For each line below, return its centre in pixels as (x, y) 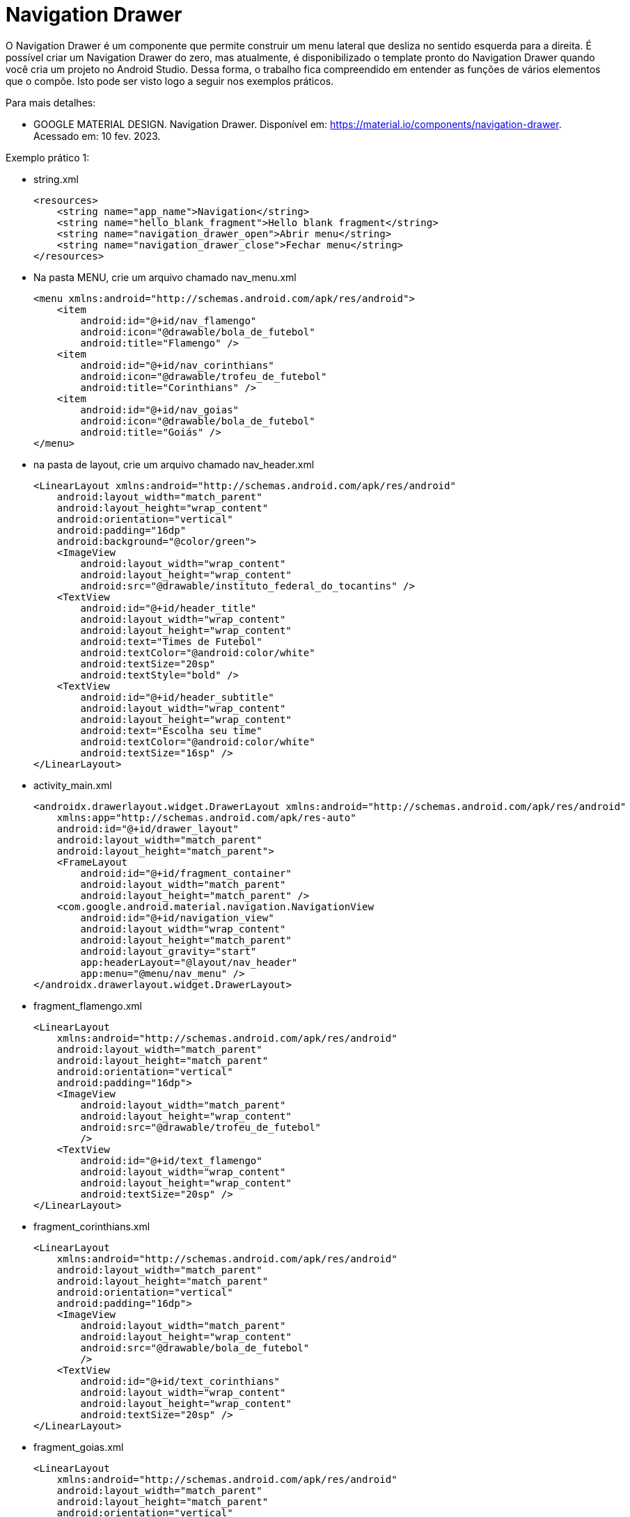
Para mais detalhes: (51, 102)
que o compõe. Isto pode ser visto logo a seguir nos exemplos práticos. (170, 81)
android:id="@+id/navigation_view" (177, 918)
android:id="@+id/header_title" (168, 608)
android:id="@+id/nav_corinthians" (177, 365)
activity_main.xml (73, 785)
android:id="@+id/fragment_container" (186, 873)
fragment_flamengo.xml (88, 1006)
